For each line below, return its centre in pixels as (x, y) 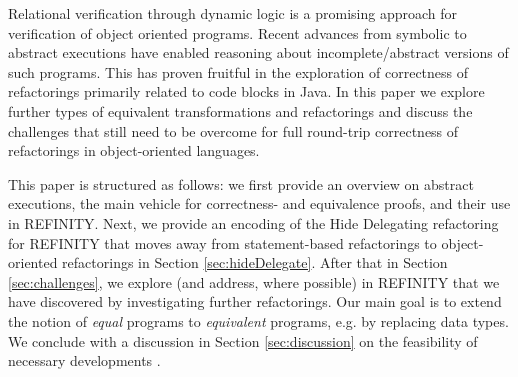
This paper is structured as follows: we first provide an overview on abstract (241, 183)
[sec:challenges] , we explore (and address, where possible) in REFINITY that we (254, 281)
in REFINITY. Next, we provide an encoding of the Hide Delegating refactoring (253, 222)
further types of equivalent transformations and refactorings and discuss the (240, 110)
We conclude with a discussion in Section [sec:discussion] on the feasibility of (243, 340)
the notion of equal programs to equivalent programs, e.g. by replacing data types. (258, 320)
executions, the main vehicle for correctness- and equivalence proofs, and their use (259, 203)
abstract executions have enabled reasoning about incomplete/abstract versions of (258, 52)
